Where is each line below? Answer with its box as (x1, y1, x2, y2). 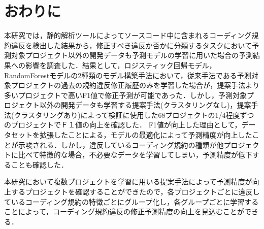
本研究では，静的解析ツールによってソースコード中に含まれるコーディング (4, 30, 252, 41)
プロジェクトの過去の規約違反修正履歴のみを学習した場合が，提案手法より (11, 80, 259, 90)
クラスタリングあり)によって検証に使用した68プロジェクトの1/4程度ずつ (14, 109, 254, 120)
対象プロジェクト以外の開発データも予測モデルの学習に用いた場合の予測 (11, 50, 253, 60)
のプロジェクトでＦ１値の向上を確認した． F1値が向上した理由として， (4, 119, 242, 130)
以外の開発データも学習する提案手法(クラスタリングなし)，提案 (39, 100, 251, 110)
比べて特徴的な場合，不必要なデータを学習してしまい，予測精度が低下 (18, 149, 253, 160)
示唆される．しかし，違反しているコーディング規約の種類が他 (18, 139, 224, 150)
